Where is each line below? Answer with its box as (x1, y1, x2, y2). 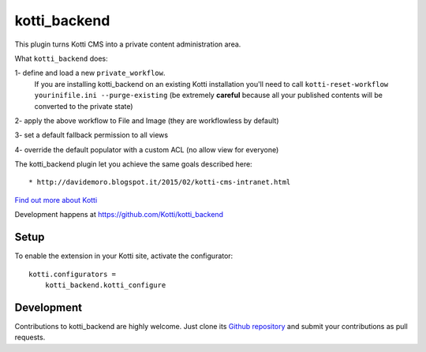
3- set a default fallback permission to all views (14, 130, 169, 140)
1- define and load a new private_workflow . (14, 68, 166, 78)
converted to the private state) (34, 101, 133, 110)
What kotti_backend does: (14, 54, 108, 63)
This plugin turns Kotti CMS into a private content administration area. (14, 39, 241, 49)
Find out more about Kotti (14, 195, 98, 204)
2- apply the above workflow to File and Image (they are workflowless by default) (14, 115, 279, 125)
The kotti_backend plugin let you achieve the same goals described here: (14, 159, 252, 169)
